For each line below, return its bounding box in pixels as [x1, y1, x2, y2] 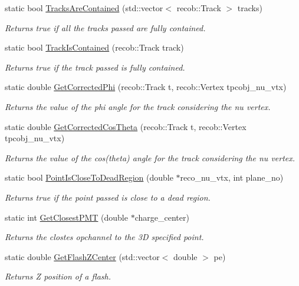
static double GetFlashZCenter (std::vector [5, 250, 160, 262]
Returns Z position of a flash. [5, 270, 111, 282]
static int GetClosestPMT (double [5, 211, 128, 223]
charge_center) [134, 211, 189, 223]
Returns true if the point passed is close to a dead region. [5, 191, 211, 203]
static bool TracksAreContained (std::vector [5, 2, 163, 14]
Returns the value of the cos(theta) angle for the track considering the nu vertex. [5, 151, 295, 164]
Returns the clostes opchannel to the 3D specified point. [5, 231, 204, 243]
